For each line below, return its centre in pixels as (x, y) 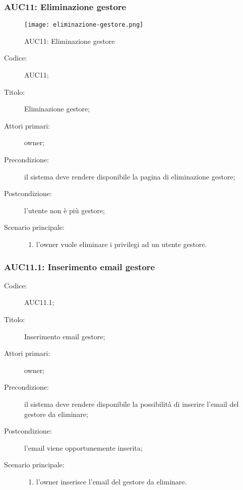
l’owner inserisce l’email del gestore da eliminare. (111, 481)
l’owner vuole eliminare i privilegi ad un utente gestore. (121, 244)
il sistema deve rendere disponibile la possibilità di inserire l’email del (132, 404)
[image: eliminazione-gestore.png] (84, 25)
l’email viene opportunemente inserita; (83, 447)
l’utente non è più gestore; (65, 210)
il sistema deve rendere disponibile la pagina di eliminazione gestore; (130, 176)
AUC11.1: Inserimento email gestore (80, 266)
